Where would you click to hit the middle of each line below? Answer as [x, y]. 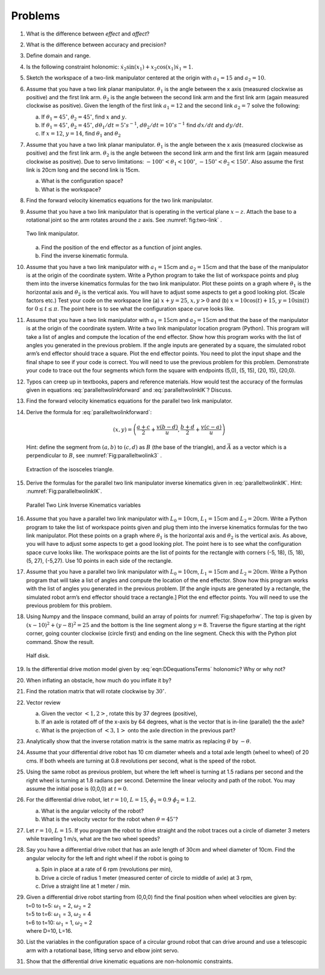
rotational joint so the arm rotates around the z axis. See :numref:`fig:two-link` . [124, 220]
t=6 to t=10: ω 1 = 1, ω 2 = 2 [59, 923]
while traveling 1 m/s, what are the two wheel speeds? [93, 839]
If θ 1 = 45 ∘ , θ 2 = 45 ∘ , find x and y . [84, 117]
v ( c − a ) [211, 427]
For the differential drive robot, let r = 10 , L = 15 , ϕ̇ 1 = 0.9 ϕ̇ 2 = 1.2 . [111, 800]
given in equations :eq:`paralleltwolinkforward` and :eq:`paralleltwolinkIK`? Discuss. [129, 390]
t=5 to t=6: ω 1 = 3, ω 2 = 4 [59, 915]
